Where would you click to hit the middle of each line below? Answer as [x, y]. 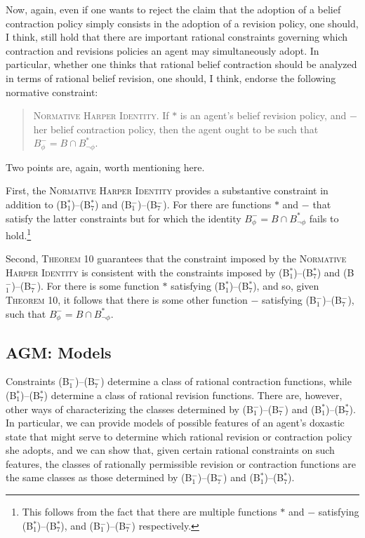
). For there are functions [217, 204]
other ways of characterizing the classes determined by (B [130, 409]
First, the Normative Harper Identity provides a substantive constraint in [167, 190]
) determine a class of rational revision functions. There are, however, [193, 395]
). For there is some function [98, 286]
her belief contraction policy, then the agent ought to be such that [176, 129]
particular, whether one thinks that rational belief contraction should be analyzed [181, 64]
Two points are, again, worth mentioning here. [105, 167]
